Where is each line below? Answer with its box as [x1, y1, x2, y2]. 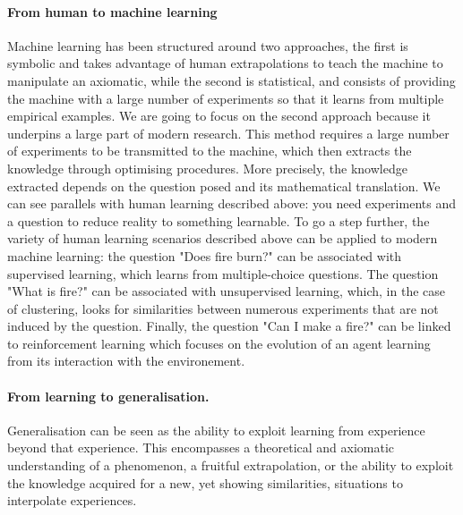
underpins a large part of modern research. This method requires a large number [7, 123, 450, 142]
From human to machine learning [7, 2, 218, 21]
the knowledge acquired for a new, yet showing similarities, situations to [7, 473, 403, 492]
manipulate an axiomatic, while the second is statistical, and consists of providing [7, 71, 456, 89]
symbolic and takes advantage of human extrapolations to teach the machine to [7, 54, 443, 72]
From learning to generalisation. [7, 386, 210, 405]
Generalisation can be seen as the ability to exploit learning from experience [7, 420, 425, 439]
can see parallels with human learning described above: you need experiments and [7, 194, 456, 213]
